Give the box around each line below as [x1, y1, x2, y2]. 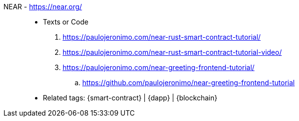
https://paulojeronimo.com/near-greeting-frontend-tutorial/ [63, 63, 255, 72]
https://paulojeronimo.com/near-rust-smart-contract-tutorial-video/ [63, 48, 282, 56]
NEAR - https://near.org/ [3, 2, 82, 11]
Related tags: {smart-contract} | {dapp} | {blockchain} [43, 94, 218, 102]
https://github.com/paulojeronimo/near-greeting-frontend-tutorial [82, 78, 295, 87]
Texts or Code [43, 18, 89, 26]
